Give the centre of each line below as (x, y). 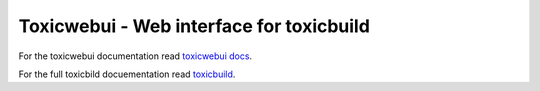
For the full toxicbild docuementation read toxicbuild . (127, 74)
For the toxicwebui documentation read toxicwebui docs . (135, 56)
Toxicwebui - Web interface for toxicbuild (194, 26)
